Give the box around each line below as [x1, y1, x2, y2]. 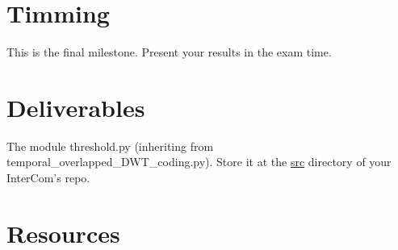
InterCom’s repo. [6, 169, 90, 186]
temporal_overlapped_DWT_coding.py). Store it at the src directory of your [6, 153, 392, 170]
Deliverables [6, 90, 145, 123]
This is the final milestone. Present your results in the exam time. [6, 44, 332, 60]
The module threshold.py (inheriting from [6, 137, 214, 154]
